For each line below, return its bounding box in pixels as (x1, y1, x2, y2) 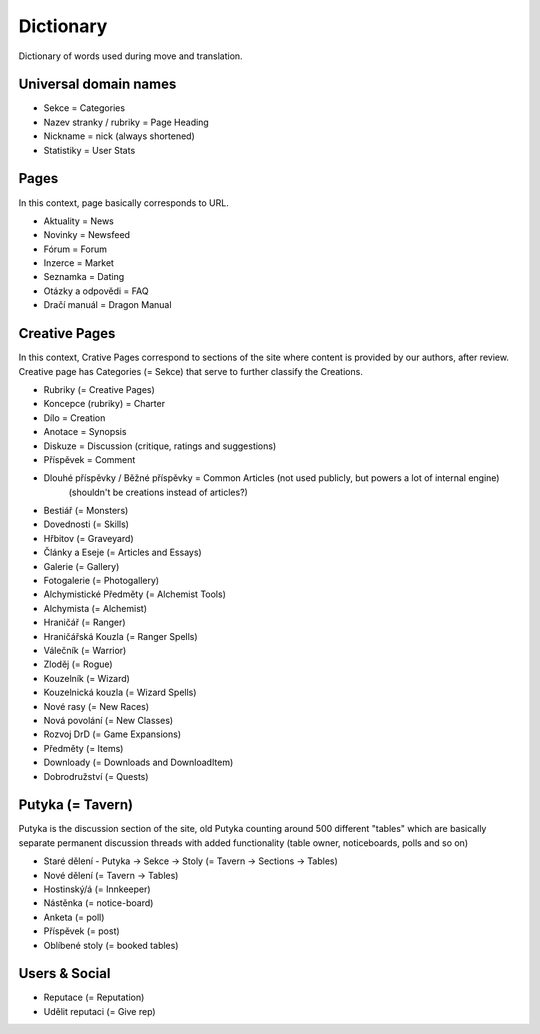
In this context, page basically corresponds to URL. (18, 196, 229, 209)
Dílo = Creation (43, 411, 106, 424)
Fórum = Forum (43, 243, 107, 255)
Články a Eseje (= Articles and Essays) (43, 546, 202, 559)
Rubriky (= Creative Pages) (43, 383, 155, 395)
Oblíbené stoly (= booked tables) (43, 939, 179, 951)
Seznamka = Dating (43, 271, 125, 283)
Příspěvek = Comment (43, 453, 136, 465)
